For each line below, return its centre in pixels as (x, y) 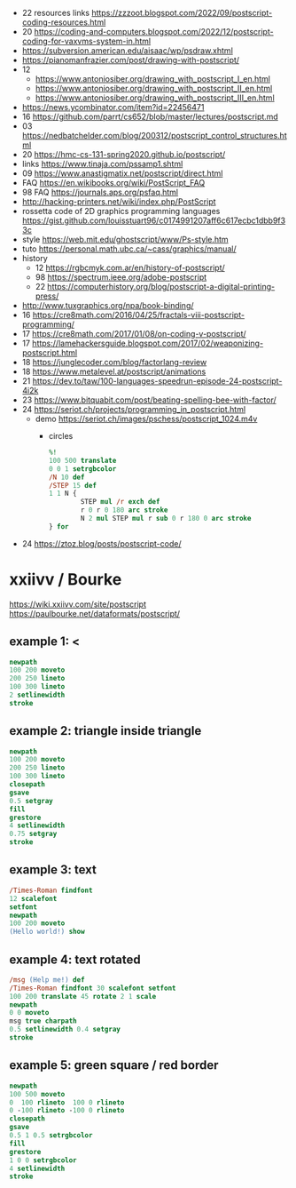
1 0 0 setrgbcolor (43, 1160)
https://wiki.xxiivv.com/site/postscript (78, 604)
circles (61, 436)
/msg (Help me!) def (47, 980)
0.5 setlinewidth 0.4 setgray (65, 1030)
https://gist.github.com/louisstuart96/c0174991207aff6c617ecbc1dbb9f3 (154, 220)
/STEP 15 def (73, 485)
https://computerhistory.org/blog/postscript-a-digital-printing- (161, 287)
